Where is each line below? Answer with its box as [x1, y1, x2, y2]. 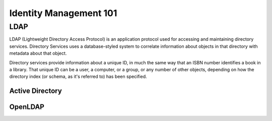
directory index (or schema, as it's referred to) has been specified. [9, 73, 147, 80]
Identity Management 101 [9, 8, 117, 19]
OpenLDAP [9, 103, 45, 111]
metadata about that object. [9, 50, 67, 56]
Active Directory [9, 87, 62, 95]
